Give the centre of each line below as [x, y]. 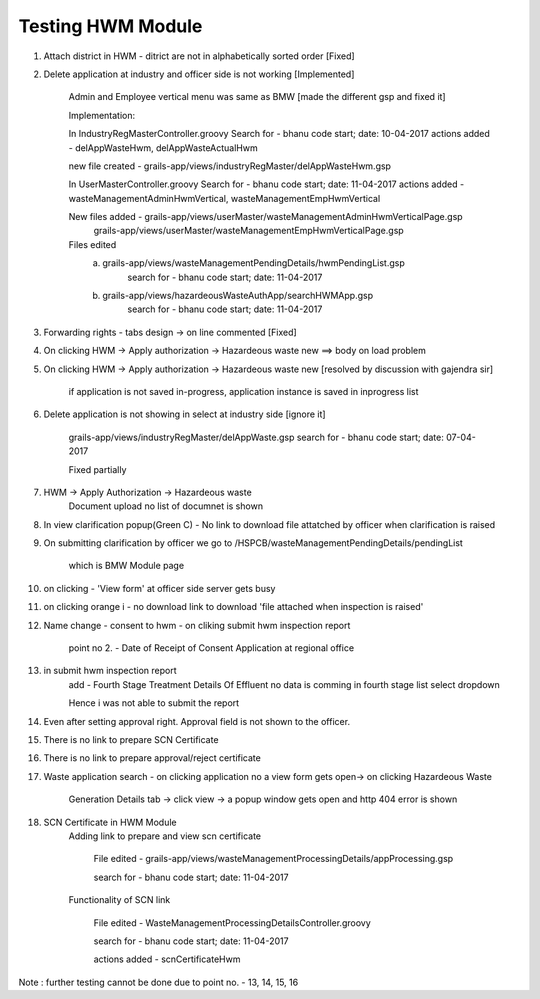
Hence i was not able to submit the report [154, 703]
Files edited [92, 244]
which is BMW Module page [126, 566]
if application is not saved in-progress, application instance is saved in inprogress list [243, 391]
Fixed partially [97, 469]
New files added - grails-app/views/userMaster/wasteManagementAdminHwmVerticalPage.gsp [266, 217]
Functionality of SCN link [119, 900]
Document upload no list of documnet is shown [166, 506]
